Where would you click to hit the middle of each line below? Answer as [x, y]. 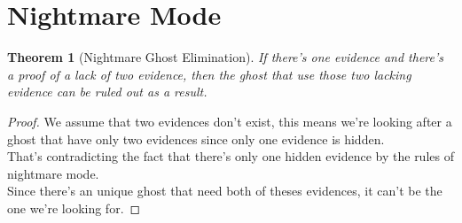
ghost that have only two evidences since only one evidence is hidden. [196, 138]
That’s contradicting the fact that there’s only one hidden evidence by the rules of [231, 156]
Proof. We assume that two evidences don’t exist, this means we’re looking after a [230, 121]
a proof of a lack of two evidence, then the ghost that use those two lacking [209, 74]
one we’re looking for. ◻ [74, 208]
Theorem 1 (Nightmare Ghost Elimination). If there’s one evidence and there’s [225, 57]
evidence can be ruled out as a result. [107, 92]
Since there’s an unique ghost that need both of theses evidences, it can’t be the [225, 191]
